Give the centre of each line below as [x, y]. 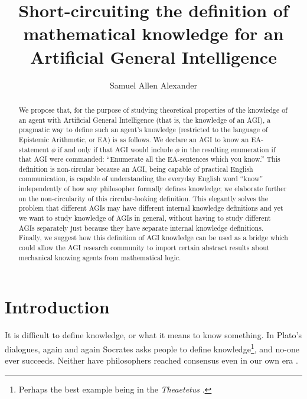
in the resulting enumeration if [228, 149]
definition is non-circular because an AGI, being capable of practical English [136, 169]
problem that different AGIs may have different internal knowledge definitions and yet [151, 208]
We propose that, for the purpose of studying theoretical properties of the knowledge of [153, 109]
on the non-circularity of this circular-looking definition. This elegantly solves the [143, 198]
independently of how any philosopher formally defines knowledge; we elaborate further [153, 189]
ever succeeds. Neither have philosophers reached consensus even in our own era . [151, 360]
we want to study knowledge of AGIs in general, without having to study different [145, 218]
